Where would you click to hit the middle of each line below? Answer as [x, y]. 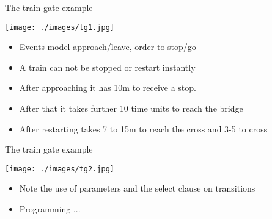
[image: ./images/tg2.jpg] [60, 169]
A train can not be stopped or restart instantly [107, 67]
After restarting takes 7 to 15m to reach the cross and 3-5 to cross [143, 128]
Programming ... [50, 209]
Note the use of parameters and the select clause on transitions [137, 188]
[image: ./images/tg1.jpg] [60, 27]
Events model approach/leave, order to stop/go [108, 47]
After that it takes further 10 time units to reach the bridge [131, 108]
